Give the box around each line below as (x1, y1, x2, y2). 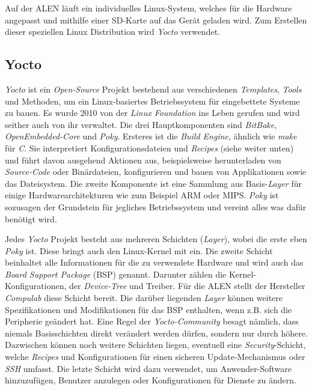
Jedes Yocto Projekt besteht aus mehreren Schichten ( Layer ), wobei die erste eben (5, 233, 307, 245)
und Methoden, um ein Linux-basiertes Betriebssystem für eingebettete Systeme (5, 94, 300, 107)
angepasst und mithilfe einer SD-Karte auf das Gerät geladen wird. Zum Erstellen (5, 13, 307, 26)
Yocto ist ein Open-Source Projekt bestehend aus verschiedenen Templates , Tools (5, 82, 302, 95)
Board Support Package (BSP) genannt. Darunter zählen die (5, 267, 227, 280)
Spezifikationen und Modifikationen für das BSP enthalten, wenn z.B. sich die (5, 303, 292, 315)
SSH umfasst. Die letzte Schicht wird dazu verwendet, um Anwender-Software (5, 362, 292, 374)
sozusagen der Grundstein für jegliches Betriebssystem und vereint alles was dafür (5, 200, 307, 213)
